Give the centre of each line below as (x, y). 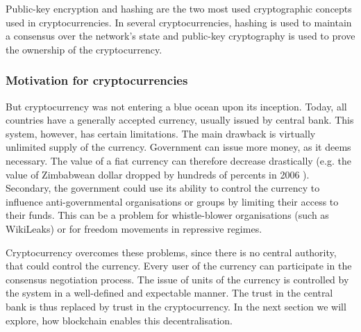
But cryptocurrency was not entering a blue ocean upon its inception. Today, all (176, 106)
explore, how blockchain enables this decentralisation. (119, 320)
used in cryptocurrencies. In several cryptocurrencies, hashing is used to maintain (179, 22)
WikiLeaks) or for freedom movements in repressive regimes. (134, 228)
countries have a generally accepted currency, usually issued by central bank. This (180, 120)
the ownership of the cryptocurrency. (84, 49)
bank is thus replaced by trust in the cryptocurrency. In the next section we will (176, 306)
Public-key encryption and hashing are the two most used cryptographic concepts (179, 8)
